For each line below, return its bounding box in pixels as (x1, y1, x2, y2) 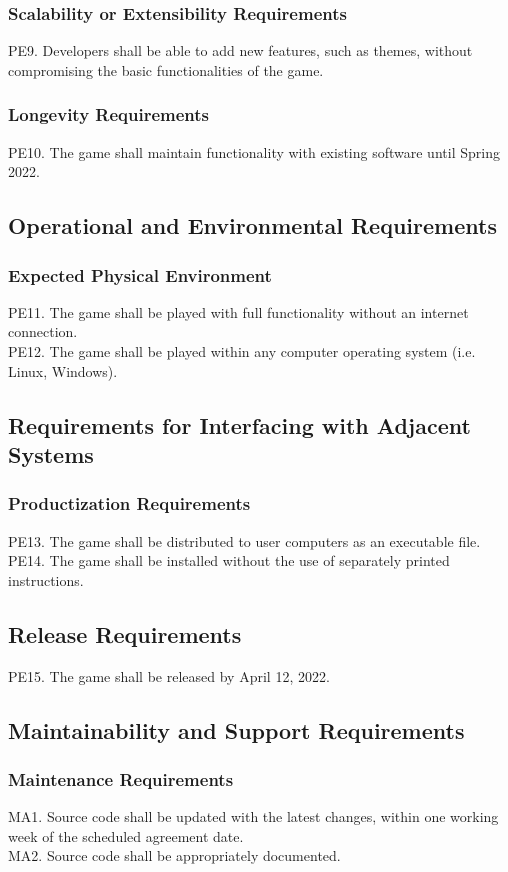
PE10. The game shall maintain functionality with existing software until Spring (8, 141, 500, 162)
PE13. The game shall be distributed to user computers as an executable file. (8, 530, 481, 551)
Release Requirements (8, 618, 242, 649)
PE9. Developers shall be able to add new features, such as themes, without (8, 40, 473, 61)
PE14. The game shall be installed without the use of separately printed (8, 550, 450, 571)
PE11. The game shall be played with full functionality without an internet (8, 301, 469, 322)
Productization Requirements (8, 491, 251, 516)
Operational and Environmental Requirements (8, 210, 497, 241)
